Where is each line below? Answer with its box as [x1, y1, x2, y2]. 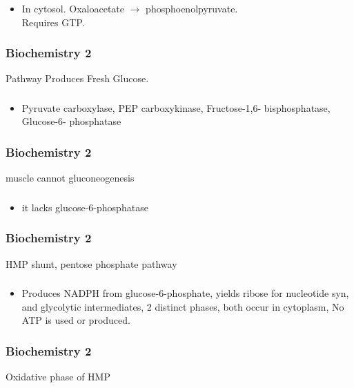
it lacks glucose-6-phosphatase [21, 200, 148, 214]
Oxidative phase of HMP [6, 369, 110, 384]
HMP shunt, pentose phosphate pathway [6, 256, 177, 271]
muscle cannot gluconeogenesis [6, 171, 135, 185]
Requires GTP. [21, 14, 85, 29]
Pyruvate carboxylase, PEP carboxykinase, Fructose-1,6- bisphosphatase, [21, 100, 331, 115]
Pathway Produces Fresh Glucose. [6, 71, 149, 86]
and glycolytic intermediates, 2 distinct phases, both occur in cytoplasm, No [21, 299, 344, 313]
